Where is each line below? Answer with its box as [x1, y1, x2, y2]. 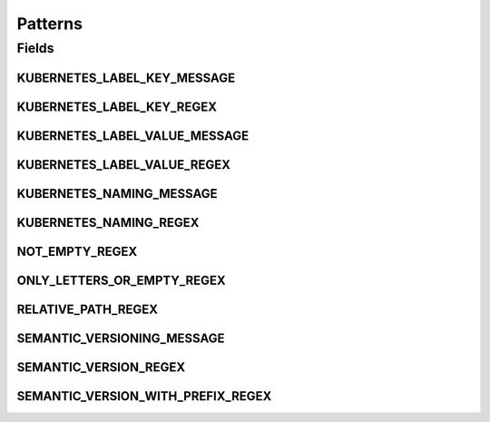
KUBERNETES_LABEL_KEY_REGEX [16, 99, 218, 114]
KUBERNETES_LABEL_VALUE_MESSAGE [16, 128, 250, 143]
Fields [16, 40, 54, 56]
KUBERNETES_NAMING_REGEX [16, 214, 200, 231]
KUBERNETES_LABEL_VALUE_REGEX [16, 157, 231, 172]
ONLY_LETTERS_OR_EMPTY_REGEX [16, 272, 226, 288]
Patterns [16, 14, 83, 34]
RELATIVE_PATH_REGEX [16, 301, 159, 317]
